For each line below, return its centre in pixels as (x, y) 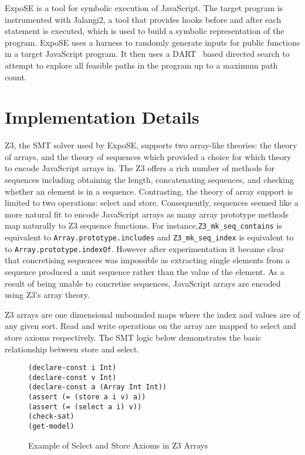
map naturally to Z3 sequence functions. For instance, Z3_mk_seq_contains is (143, 225)
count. (16, 77)
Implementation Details (102, 117)
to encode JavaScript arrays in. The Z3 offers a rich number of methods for (140, 168)
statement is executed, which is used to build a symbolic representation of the (145, 31)
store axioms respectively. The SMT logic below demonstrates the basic (133, 337)
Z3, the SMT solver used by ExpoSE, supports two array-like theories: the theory (151, 145)
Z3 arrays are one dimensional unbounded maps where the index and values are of (152, 314)
